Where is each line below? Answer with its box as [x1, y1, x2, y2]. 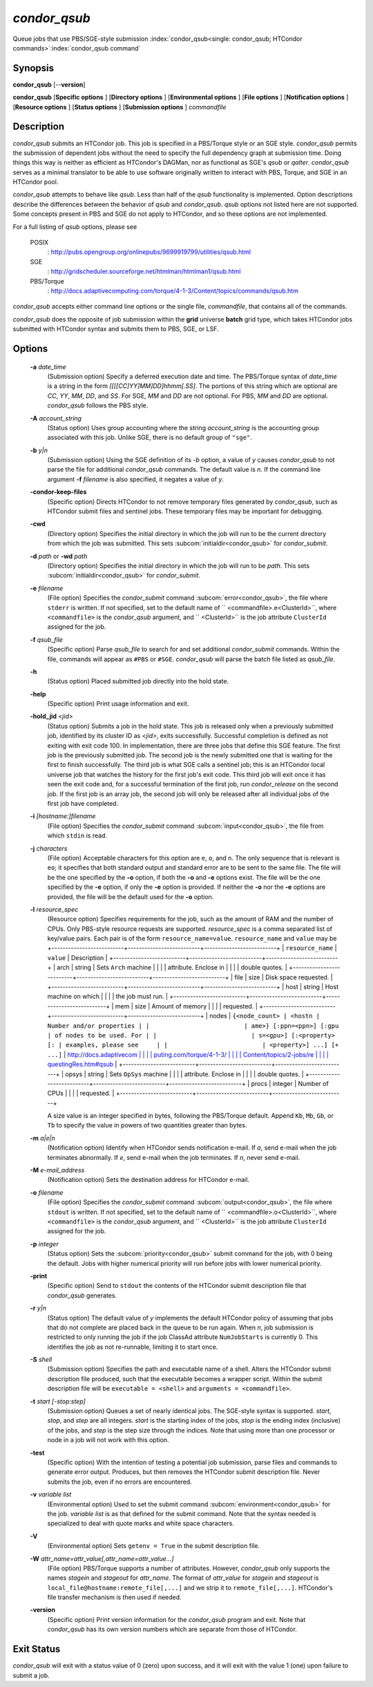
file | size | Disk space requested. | [234, 972, 333, 981]
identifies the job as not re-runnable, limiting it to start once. [47, 1343, 218, 1351]
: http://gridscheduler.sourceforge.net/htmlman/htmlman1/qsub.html [47, 267, 241, 276]
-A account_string [30, 414, 82, 422]
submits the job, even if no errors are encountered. [47, 1477, 193, 1486]
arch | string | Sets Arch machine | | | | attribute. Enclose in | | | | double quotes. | [56, 964, 288, 972]
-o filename [30, 1188, 64, 1197]
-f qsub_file [30, 635, 64, 643]
